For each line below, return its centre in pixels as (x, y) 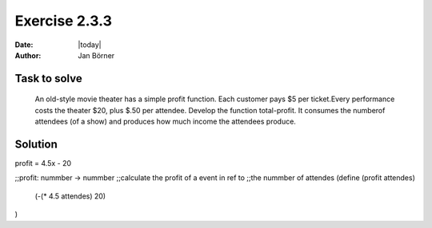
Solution (36, 144)
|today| (90, 45)
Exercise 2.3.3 (63, 21)
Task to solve (49, 79)
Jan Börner (96, 55)
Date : (24, 45)
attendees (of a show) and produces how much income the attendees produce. (165, 122)
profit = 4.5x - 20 (43, 163)
